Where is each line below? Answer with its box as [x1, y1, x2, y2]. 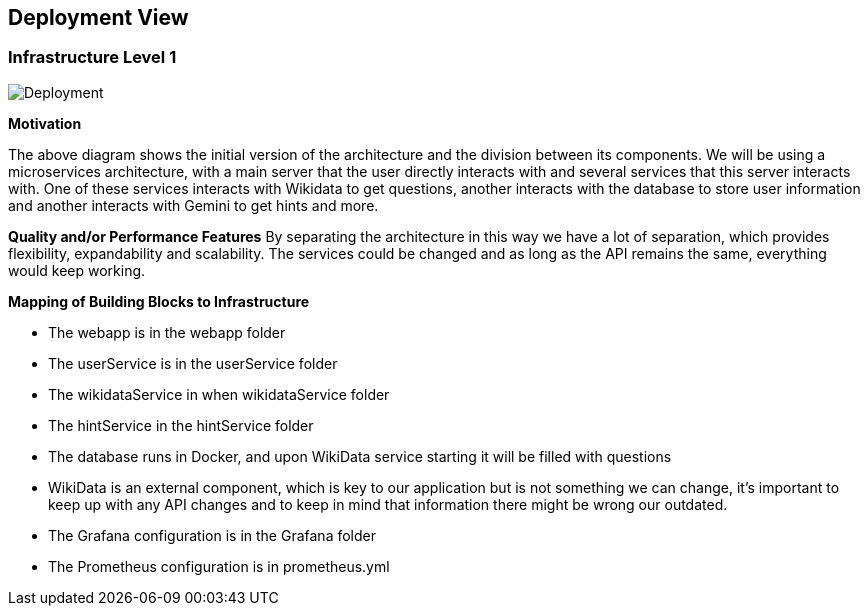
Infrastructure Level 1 [8, 47, 177, 68]
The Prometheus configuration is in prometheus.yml [48, 557, 390, 575]
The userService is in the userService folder [48, 354, 338, 372]
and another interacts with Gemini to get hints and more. [8, 196, 379, 214]
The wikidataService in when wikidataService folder [48, 385, 390, 403]
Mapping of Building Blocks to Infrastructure [8, 292, 310, 310]
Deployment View [8, 5, 189, 30]
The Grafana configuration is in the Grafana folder [48, 526, 377, 544]
